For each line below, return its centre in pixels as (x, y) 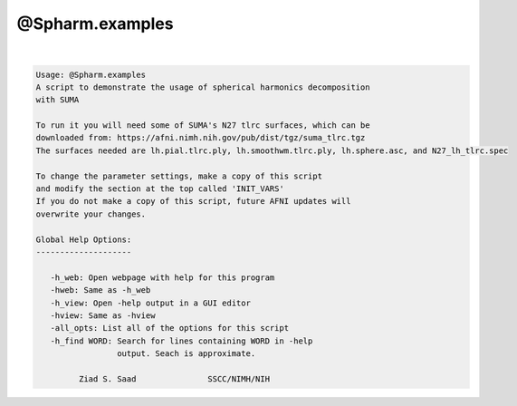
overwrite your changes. (91, 214)
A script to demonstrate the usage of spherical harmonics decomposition (203, 87)
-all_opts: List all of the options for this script (170, 328)
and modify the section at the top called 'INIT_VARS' (160, 189)
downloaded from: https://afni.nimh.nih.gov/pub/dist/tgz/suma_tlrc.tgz (201, 138)
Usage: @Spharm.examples (91, 74)
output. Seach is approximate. (186, 354)
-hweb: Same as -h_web (101, 290)
